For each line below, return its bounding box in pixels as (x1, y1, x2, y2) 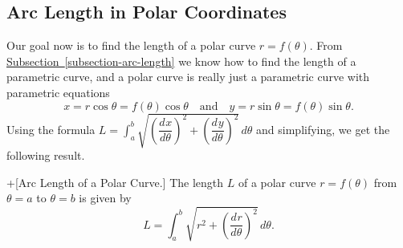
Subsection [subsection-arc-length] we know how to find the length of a (6, 52, 356, 69)
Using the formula (6, 120, 96, 137)
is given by (79, 189, 132, 206)
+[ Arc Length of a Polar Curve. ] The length (6, 173, 224, 190)
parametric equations (6, 83, 110, 100)
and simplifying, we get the (256, 120, 390, 137)
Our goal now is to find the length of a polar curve (6, 37, 256, 54)
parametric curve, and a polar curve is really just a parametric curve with (6, 68, 370, 85)
